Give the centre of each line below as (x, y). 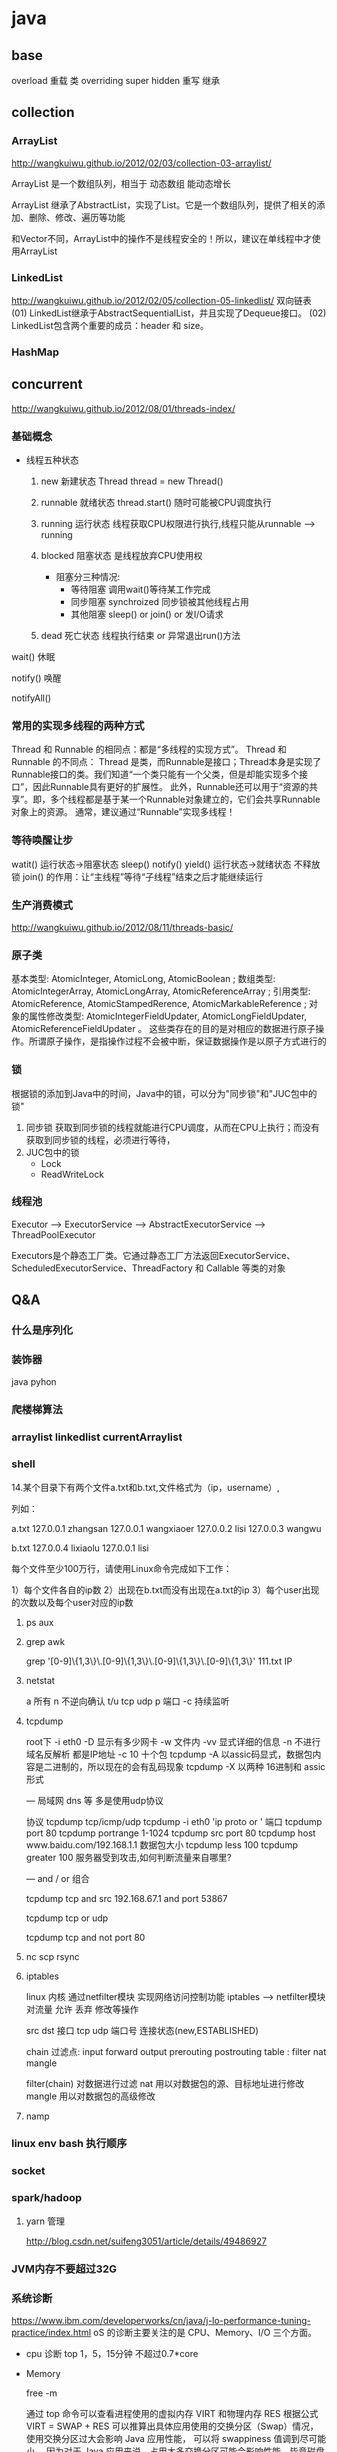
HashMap (35, 352)
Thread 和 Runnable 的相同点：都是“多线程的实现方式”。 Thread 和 (149, 749)
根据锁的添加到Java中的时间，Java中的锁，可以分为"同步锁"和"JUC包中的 (164, 1093)
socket (28, 2171)
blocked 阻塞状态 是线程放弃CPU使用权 (121, 556)
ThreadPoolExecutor (53, 1234)
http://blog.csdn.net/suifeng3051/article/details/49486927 (146, 2241)
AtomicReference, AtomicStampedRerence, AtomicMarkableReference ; (159, 1004)
